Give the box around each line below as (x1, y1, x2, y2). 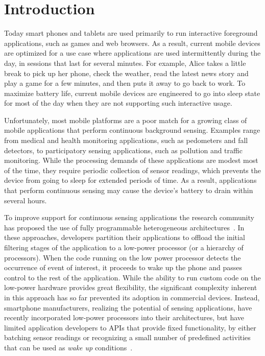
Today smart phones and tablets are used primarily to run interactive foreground (4, 28, 258, 38)
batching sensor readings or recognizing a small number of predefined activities (4, 332, 251, 343)
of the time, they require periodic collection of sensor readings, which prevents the (4, 164, 261, 175)
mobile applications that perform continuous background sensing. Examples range (4, 125, 260, 135)
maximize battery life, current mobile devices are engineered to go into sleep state (4, 87, 260, 98)
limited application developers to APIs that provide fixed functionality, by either (4, 322, 256, 333)
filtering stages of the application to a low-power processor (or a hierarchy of (4, 242, 244, 252)
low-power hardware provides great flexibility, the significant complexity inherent (4, 282, 257, 293)
